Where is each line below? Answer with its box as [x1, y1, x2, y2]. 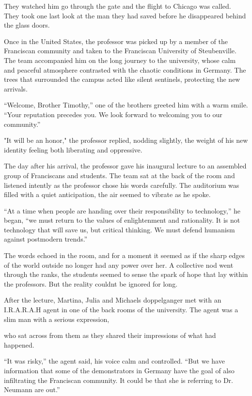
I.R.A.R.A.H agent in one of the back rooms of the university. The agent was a [4, 305, 238, 315]
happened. [4, 339, 34, 350]
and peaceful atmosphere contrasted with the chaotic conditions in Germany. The [4, 64, 246, 75]
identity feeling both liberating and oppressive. [4, 144, 142, 154]
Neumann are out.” [4, 384, 60, 395]
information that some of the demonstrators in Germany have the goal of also [4, 366, 235, 375]
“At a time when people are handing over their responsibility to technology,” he [4, 205, 240, 215]
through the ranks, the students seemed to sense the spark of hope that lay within [4, 269, 248, 279]
